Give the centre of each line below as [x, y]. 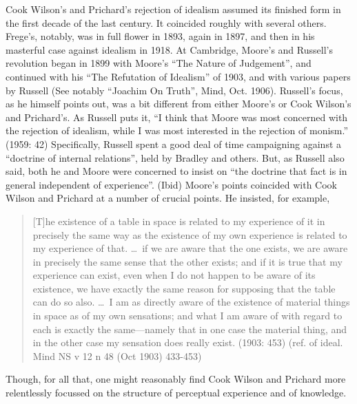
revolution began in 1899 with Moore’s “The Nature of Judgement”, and [159, 63]
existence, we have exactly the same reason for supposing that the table [184, 288]
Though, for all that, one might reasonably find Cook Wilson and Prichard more [176, 379]
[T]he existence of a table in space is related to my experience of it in [179, 221]
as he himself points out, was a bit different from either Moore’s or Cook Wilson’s [178, 104]
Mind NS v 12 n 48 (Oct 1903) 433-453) [117, 355]
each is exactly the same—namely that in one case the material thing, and [190, 329]
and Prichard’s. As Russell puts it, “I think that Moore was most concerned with [177, 117]
